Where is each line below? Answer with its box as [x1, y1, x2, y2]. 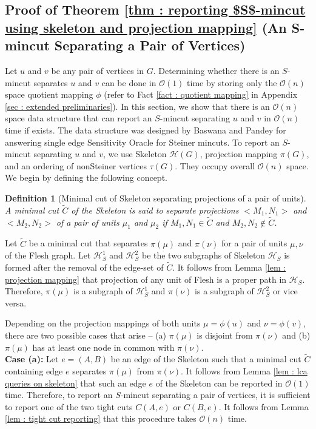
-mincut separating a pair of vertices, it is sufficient [120, 388, 311, 401]
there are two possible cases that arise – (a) [5, 328, 167, 341]
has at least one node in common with [32, 340, 175, 353]
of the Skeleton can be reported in [155, 376, 283, 389]
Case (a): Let [5, 353, 59, 365]
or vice [272, 285, 298, 297]
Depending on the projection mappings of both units [5, 317, 201, 329]
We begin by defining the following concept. [5, 171, 167, 184]
